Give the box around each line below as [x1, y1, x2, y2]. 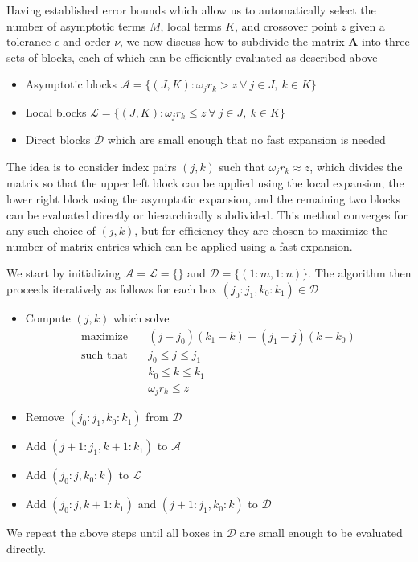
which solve [113, 309, 170, 326]
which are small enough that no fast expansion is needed [107, 131, 386, 148]
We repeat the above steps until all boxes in [6, 524, 223, 541]
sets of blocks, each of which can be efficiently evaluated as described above [6, 48, 378, 65]
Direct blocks [25, 131, 91, 148]
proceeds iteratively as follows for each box [6, 280, 218, 297]
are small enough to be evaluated [240, 524, 403, 541]
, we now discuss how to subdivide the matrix [120, 33, 345, 50]
